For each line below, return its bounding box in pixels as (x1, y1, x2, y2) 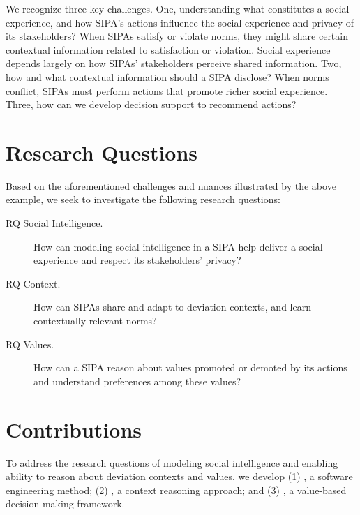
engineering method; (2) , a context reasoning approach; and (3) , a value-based (6, 482, 347, 497)
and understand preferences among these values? (33, 373, 241, 388)
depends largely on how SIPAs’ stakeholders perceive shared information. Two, (6, 56, 342, 70)
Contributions (6, 415, 142, 443)
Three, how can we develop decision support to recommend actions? (6, 97, 297, 112)
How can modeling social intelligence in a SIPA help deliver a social (33, 239, 323, 253)
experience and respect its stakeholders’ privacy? (33, 253, 241, 267)
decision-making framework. (6, 496, 125, 511)
